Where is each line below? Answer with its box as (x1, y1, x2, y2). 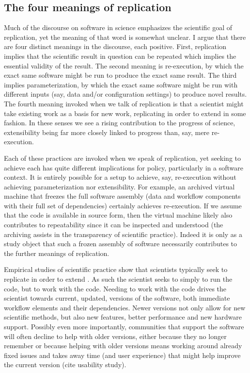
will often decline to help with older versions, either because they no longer (4, 331, 227, 341)
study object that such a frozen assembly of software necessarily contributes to (4, 238, 237, 249)
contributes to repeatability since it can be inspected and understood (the (4, 220, 223, 230)
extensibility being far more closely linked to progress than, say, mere (4, 127, 210, 137)
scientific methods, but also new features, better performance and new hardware (4, 312, 242, 322)
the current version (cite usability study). (4, 359, 126, 370)
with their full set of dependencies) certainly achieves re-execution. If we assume (4, 200, 242, 210)
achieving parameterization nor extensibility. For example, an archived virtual (4, 181, 235, 191)
